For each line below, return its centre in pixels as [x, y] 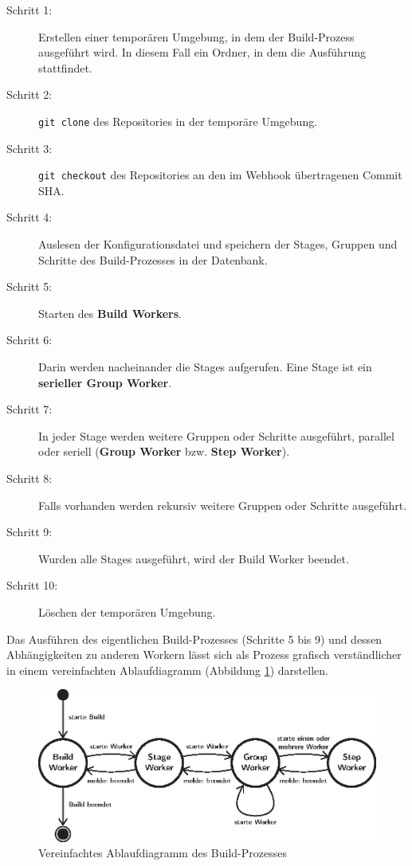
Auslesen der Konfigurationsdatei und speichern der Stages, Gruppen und [218, 244]
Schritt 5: [29, 286]
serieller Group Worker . [105, 382]
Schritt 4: [29, 217]
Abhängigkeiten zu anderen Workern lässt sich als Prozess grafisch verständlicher [204, 654]
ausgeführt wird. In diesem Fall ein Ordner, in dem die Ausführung [202, 52]
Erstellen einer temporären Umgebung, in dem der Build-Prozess [196, 36]
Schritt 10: [32, 585]
